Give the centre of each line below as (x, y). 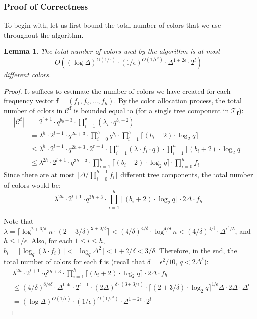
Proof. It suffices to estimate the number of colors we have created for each (117, 91)
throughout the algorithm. (44, 34)
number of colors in (33, 110)
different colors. (28, 74)
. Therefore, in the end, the (196, 250)
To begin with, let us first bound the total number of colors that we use (113, 25)
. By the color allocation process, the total (178, 101)
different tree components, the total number (187, 174)
